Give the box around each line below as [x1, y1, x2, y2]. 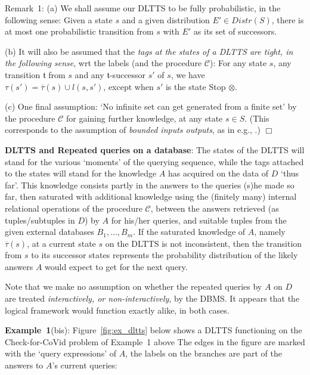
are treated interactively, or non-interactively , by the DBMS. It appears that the [5, 292, 300, 305]
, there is [271, 13, 304, 26]
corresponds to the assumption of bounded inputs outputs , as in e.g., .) [5, 123, 261, 136]
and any [75, 68, 104, 80]
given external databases [5, 225, 94, 238]
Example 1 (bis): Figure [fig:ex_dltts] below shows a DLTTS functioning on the [5, 324, 302, 336]
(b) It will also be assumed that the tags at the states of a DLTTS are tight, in [5, 45, 293, 57]
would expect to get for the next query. [45, 260, 188, 272]
